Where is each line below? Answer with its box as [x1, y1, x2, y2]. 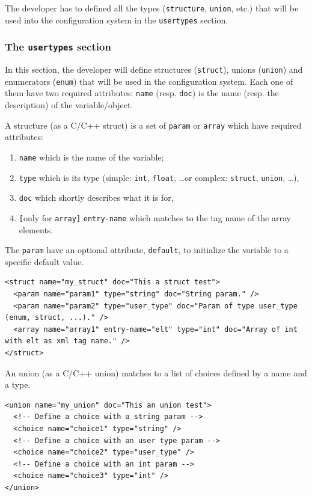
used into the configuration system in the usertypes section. [5, 13, 228, 26]
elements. [19, 223, 54, 236]
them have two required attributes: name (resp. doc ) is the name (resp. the [5, 87, 279, 99]
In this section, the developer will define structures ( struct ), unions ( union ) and [5, 63, 303, 76]
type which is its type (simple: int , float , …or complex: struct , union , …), [19, 171, 299, 183]
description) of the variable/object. [5, 99, 133, 111]
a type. [5, 378, 31, 391]
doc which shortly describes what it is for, [19, 191, 174, 204]
